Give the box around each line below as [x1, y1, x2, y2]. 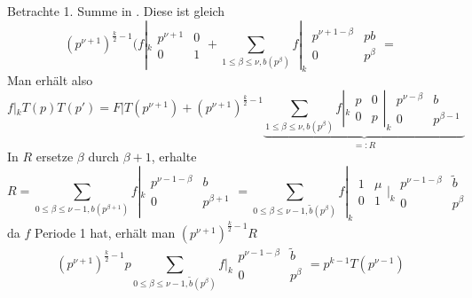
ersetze [35, 147, 74, 166]
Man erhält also [7, 71, 93, 90]
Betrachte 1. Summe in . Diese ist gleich [7, 2, 225, 20]
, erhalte [151, 147, 197, 166]
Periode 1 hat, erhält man [34, 223, 176, 242]
